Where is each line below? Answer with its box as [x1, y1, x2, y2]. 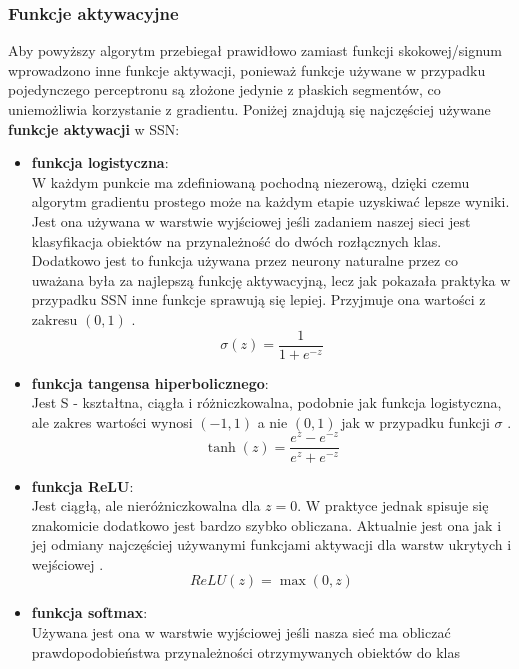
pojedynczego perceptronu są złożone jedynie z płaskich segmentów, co [8, 79, 441, 100]
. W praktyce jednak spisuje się [297, 495, 489, 516]
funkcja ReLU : [31, 475, 134, 496]
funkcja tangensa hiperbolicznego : [31, 372, 269, 393]
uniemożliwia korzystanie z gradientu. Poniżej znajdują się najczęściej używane [8, 99, 491, 119]
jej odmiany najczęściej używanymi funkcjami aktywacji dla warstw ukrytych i [31, 534, 512, 555]
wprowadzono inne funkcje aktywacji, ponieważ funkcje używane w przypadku [8, 59, 486, 80]
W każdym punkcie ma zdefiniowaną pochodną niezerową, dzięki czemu [31, 171, 470, 192]
